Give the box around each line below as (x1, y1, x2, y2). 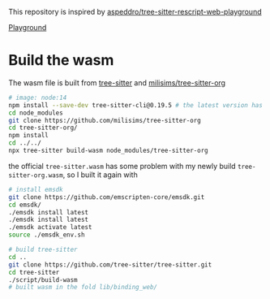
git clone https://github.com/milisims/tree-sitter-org (8, 116, 201, 124)
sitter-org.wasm (8, 171, 63, 180)
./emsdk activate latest (8, 223, 92, 232)
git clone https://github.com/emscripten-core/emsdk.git (8, 193, 205, 201)
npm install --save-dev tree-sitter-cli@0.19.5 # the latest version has (8, 101, 264, 109)
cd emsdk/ (8, 201, 42, 209)
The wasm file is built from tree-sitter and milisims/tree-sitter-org (8, 77, 225, 88)
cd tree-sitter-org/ (8, 123, 79, 132)
